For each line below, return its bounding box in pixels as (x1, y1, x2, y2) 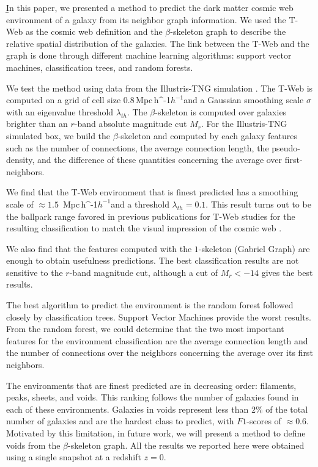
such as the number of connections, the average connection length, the (6, 141, 269, 154)
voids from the (6, 438, 61, 451)
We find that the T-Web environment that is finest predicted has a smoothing (6, 186, 298, 198)
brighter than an (6, 117, 68, 130)
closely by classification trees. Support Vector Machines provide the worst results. (6, 310, 311, 323)
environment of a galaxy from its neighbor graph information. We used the (6, 13, 286, 26)
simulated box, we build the (6, 129, 111, 142)
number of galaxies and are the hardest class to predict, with (6, 415, 234, 427)
